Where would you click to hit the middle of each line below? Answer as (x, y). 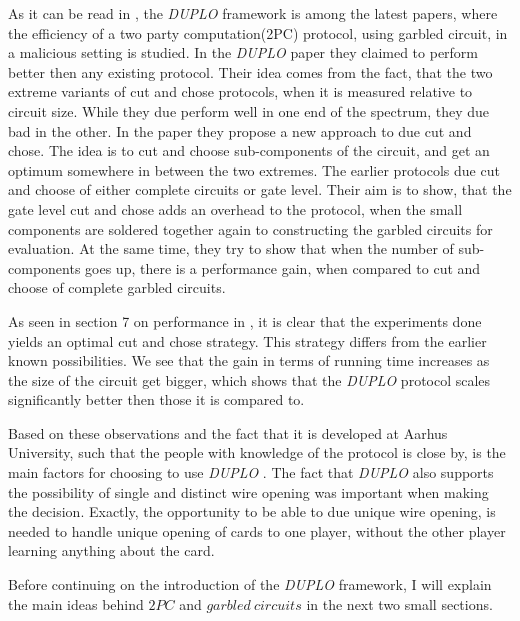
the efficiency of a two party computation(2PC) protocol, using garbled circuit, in (258, 32)
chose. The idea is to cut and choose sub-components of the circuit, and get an (249, 150)
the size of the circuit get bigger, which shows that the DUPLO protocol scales (249, 379)
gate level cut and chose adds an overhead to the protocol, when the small (235, 208)
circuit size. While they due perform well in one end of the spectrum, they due (248, 110)
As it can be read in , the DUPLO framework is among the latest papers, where (253, 13)
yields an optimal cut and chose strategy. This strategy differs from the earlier (247, 340)
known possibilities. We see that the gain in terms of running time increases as (249, 360)
